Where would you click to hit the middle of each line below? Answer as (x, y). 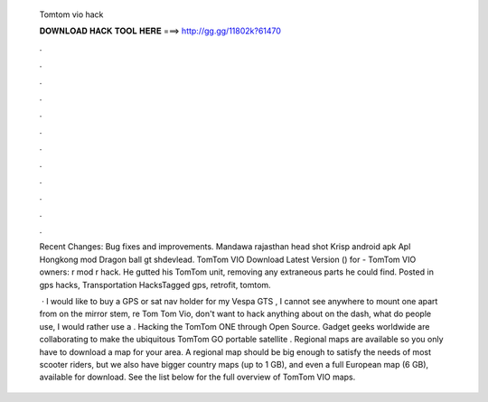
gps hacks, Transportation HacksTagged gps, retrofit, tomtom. (155, 285)
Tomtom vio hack (71, 14)
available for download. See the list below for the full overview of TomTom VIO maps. (197, 377)
